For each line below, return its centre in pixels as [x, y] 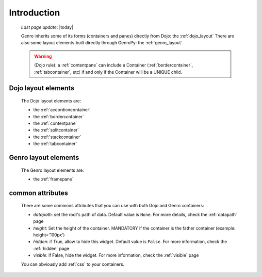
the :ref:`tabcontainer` [55, 144]
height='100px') [49, 235]
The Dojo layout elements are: [51, 101]
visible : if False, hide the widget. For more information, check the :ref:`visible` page [116, 255]
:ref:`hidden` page [51, 248]
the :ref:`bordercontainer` [59, 116]
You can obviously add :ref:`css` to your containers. [73, 264]
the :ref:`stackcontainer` [57, 137]
